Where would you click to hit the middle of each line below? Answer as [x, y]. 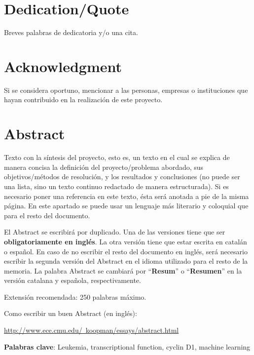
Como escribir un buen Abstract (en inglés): [71, 313]
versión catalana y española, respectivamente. [73, 280]
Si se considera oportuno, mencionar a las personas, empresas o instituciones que [126, 90]
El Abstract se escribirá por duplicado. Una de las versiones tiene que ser [115, 232]
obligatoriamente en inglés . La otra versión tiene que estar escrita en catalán [126, 241]
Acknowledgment [63, 66]
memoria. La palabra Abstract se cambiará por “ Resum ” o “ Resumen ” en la [123, 270]
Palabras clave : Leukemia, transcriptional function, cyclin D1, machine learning [127, 346]
